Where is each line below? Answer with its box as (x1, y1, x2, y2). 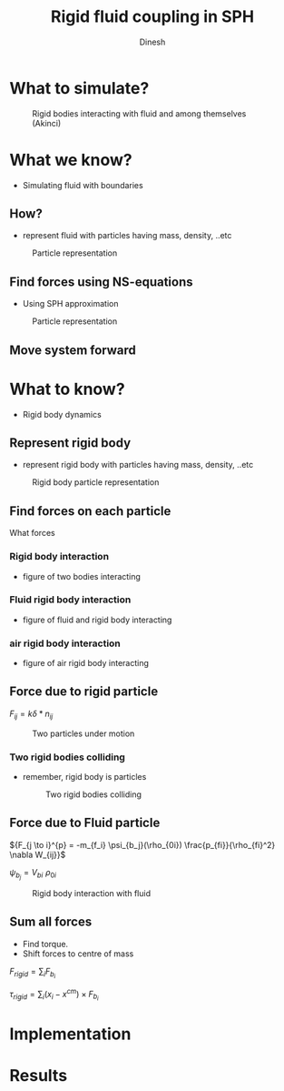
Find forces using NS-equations (9, 274, 193, 289)
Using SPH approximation (22, 298, 119, 309)
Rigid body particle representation (32, 477, 160, 488)
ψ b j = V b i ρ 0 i (9, 866, 57, 881)
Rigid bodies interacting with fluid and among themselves (32, 107, 247, 119)
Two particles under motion (32, 728, 135, 739)
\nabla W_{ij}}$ (9, 849, 66, 860)
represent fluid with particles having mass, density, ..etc (22, 230, 232, 241)
